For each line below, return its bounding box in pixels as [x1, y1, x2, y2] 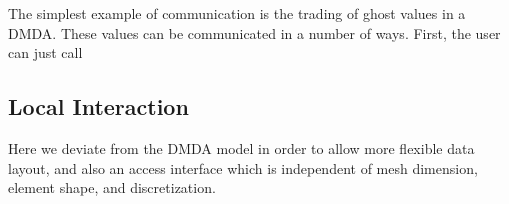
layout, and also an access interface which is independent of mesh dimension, [8, 157, 478, 178]
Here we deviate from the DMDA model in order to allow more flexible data [8, 137, 475, 158]
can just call [8, 42, 83, 63]
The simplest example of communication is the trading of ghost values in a [8, 3, 466, 23]
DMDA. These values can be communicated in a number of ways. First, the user [8, 22, 501, 43]
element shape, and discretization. [8, 177, 216, 198]
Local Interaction [8, 91, 189, 122]
